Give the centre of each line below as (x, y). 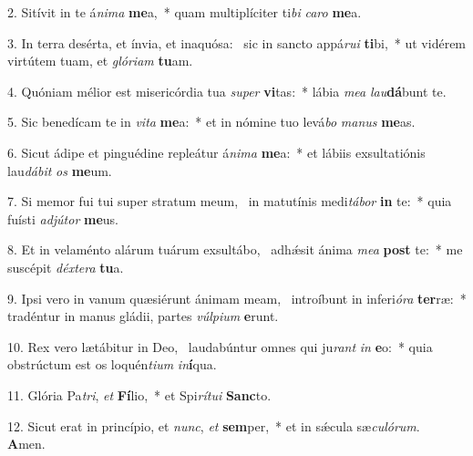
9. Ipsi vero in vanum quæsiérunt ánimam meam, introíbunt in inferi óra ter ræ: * (237, 298)
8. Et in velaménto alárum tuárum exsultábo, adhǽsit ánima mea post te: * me (235, 249)
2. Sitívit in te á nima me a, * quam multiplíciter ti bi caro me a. (185, 12)
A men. (26, 444)
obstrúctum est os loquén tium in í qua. (112, 364)
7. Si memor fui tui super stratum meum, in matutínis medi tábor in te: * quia (230, 201)
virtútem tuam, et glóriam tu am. (100, 61)
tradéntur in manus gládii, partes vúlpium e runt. (143, 316)
